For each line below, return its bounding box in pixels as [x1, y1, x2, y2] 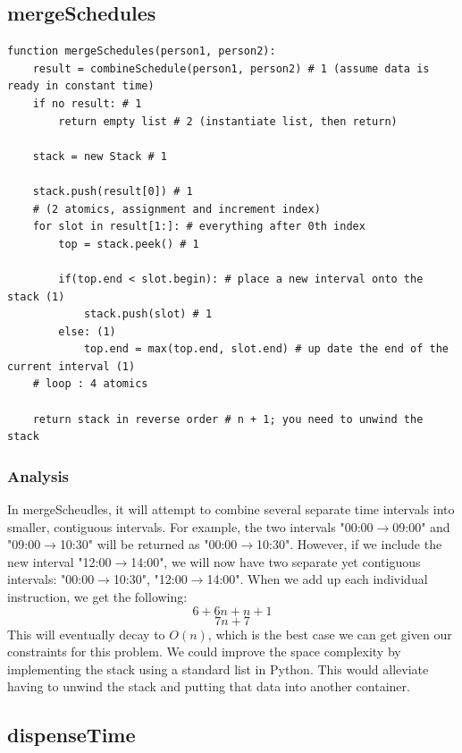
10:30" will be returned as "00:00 [59, 535, 238, 554]
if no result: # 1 [32, 97, 142, 110]
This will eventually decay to [7, 624, 165, 643]
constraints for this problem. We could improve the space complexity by [7, 642, 401, 661]
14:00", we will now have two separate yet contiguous [130, 552, 421, 571]
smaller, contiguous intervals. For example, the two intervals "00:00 [7, 517, 374, 536]
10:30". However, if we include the [256, 535, 442, 554]
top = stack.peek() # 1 [58, 237, 199, 250]
